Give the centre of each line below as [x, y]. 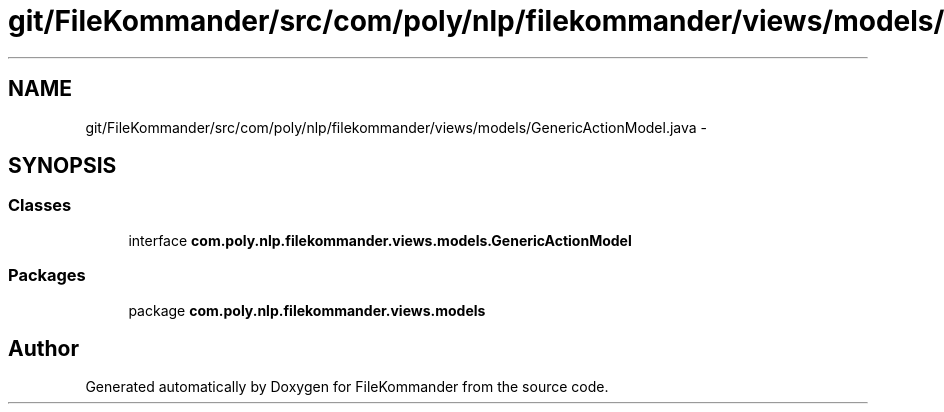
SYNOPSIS [62, 166]
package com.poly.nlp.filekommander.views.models [307, 310]
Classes [40, 205]
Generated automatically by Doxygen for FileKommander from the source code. [347, 387]
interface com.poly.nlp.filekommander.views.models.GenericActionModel [380, 240]
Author [43, 348]
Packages [47, 275]
